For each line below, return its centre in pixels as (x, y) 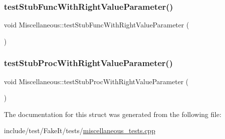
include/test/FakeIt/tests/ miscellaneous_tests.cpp (80, 130)
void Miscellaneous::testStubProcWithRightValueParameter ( (96, 81)
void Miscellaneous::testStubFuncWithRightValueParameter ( (97, 25)
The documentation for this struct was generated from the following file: (113, 114)
